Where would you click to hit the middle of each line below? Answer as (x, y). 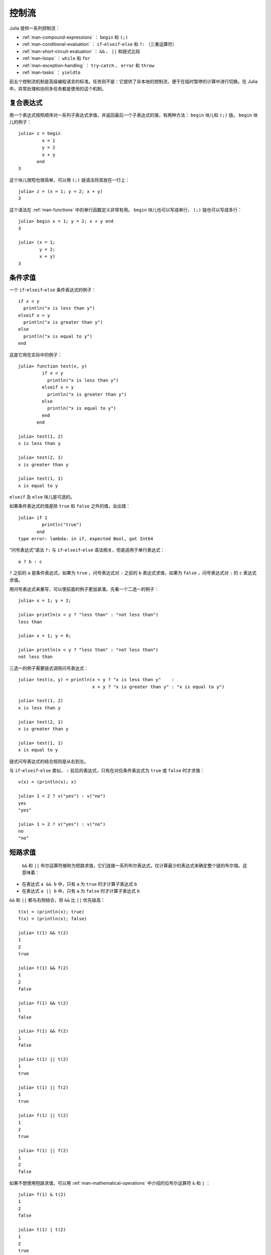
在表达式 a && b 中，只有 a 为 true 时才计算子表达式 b (80, 884)
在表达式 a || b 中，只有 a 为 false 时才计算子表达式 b (81, 891)
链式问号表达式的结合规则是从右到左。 (49, 761)
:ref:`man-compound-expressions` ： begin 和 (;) (75, 37)
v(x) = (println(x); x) (47, 782)
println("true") (62, 525)
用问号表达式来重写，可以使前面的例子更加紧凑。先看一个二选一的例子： (84, 589)
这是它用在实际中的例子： (36, 354)
